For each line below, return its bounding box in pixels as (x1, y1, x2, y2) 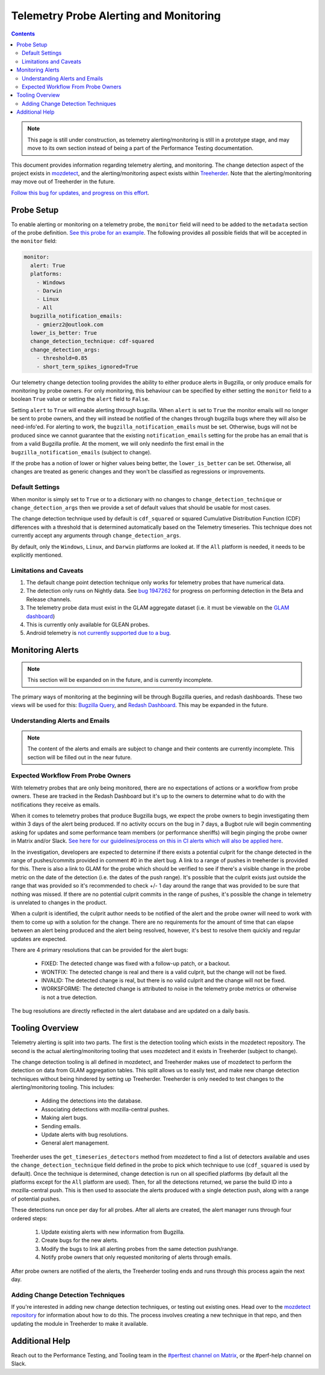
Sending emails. (41, 1122, 81, 1129)
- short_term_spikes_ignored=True (36, 363, 138, 370)
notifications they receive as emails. (11, 801, 101, 808)
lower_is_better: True (30, 329, 97, 336)
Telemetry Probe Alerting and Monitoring (11, 9, 221, 22)
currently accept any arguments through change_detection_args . (11, 532, 181, 539)
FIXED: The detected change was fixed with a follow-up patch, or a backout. (41, 960, 231, 967)
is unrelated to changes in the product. (11, 898, 108, 906)
